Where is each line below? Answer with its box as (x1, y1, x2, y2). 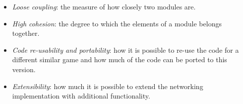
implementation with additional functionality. (12, 91, 150, 101)
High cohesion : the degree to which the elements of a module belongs (12, 18, 222, 28)
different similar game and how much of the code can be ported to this (12, 54, 227, 65)
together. (12, 28, 40, 38)
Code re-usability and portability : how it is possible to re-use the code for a (12, 44, 239, 55)
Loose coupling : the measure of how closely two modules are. (12, 1, 196, 11)
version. (12, 64, 36, 74)
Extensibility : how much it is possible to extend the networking (12, 81, 203, 91)
